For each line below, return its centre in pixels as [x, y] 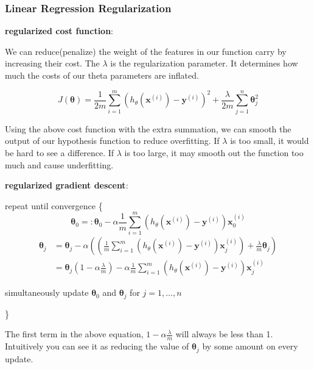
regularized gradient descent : [67, 185]
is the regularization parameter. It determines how [204, 63]
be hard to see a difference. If [60, 152]
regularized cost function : [59, 31]
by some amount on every [250, 346]
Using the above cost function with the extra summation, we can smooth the [148, 128]
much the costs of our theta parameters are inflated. [102, 75]
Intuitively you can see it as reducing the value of [97, 346]
